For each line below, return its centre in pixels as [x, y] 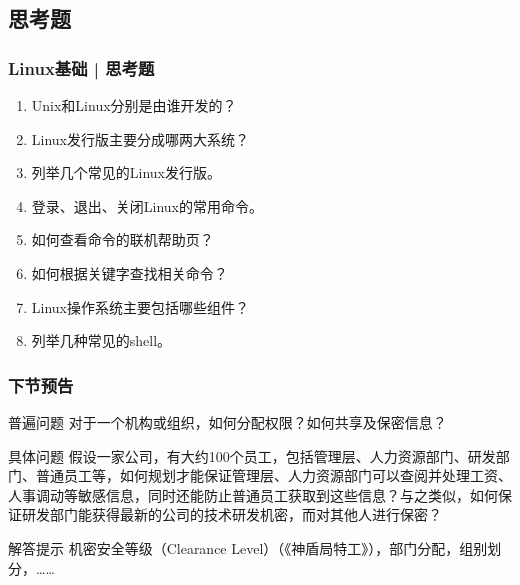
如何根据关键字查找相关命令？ [129, 272]
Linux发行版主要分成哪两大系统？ [140, 138]
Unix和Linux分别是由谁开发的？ [134, 105]
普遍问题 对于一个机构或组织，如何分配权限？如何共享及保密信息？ [227, 421]
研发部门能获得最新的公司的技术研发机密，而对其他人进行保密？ [231, 514]
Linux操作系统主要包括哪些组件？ [140, 306]
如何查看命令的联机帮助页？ [122, 239]
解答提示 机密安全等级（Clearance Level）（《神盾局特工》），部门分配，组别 [248, 547]
